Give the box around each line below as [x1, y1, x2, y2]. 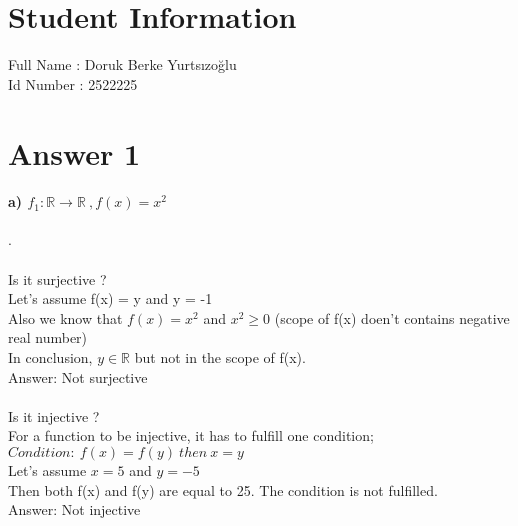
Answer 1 [8, 132, 141, 173]
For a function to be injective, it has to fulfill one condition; [8, 425, 374, 446]
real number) [8, 327, 88, 348]
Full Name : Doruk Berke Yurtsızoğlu [8, 54, 237, 75]
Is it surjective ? [8, 268, 107, 289]
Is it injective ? [8, 405, 100, 426]
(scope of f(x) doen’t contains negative [274, 307, 510, 328]
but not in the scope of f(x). [134, 347, 306, 368]
